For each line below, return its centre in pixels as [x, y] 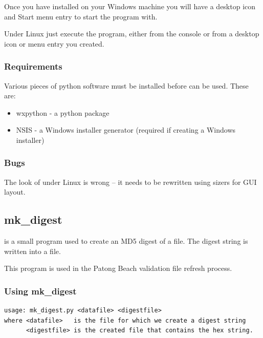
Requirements [33, 66]
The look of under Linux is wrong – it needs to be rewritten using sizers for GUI [130, 182]
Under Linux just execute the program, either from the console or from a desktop [132, 34]
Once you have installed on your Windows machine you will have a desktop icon [130, 6]
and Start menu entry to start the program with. [81, 16]
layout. [15, 192]
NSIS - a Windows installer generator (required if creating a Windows [126, 130]
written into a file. [32, 251]
